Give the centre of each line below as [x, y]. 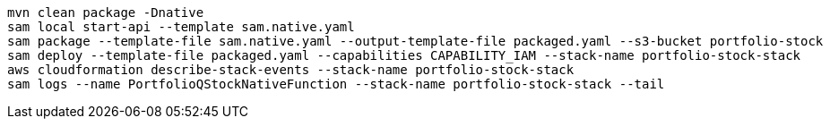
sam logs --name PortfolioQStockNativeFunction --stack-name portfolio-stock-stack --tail [336, 84]
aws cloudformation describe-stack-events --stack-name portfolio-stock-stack [291, 70]
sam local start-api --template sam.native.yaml [181, 27]
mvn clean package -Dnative [106, 13]
